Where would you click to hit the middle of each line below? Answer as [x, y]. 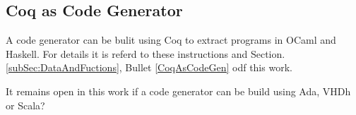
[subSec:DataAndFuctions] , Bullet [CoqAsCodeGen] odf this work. [149, 67]
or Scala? [25, 105]
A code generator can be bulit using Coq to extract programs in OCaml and [171, 40]
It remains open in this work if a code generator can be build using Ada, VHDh [178, 91]
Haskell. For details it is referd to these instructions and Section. [146, 53]
